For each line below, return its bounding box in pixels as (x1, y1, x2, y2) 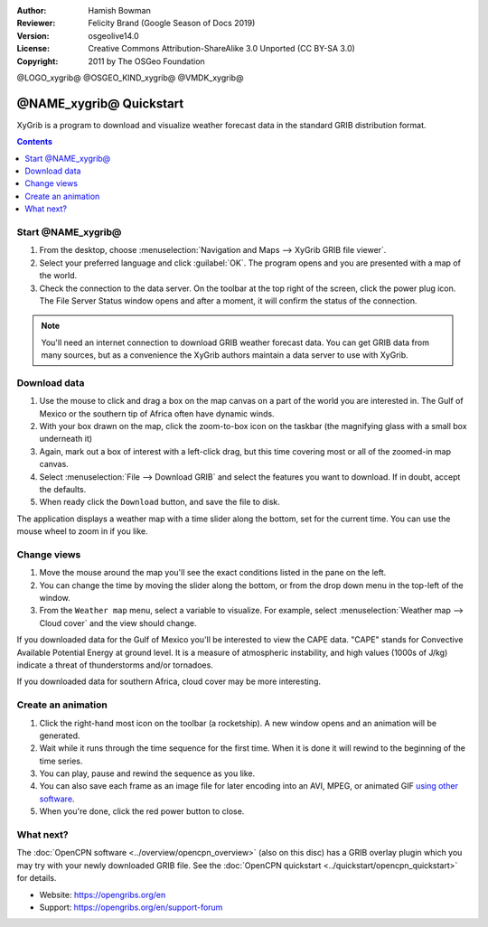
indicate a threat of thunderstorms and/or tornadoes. (16, 660, 214, 670)
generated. (39, 730, 80, 741)
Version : (16, 30, 50, 41)
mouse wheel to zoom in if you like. (16, 526, 148, 537)
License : (16, 43, 50, 54)
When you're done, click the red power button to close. (39, 806, 245, 817)
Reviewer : (16, 18, 56, 29)
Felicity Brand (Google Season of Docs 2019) (88, 18, 256, 29)
